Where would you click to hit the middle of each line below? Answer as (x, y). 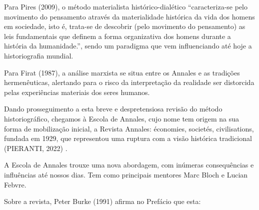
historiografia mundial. (39, 55)
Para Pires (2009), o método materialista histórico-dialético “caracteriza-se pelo (126, 6)
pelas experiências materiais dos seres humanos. (77, 92)
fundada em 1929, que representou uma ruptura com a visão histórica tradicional (128, 138)
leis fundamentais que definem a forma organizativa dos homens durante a (117, 36)
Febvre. (15, 184)
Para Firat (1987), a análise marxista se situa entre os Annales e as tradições (122, 72)
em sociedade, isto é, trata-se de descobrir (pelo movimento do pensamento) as (125, 26)
